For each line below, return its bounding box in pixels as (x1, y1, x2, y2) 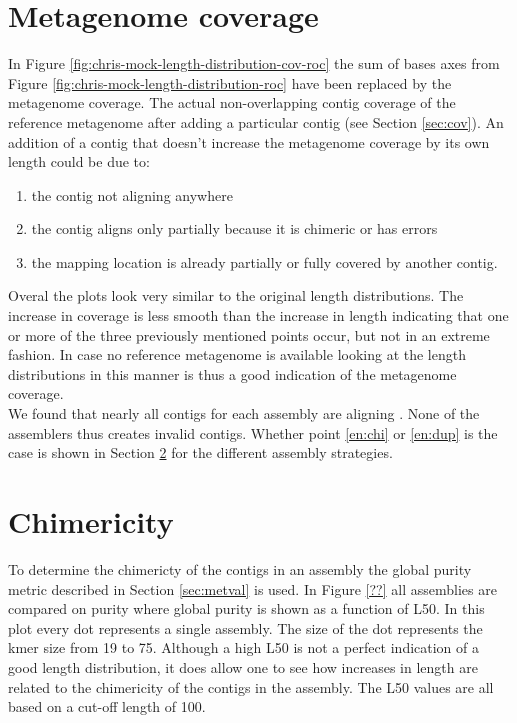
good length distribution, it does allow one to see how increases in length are (8, 656, 478, 677)
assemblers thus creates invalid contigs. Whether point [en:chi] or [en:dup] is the (8, 422, 498, 443)
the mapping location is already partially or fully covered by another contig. (31, 251, 498, 272)
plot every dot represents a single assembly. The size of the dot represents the (8, 617, 483, 638)
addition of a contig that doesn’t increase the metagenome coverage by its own (8, 131, 490, 152)
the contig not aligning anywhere (31, 184, 233, 205)
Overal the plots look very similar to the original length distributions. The (8, 285, 464, 306)
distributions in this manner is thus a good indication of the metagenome (8, 363, 457, 384)
